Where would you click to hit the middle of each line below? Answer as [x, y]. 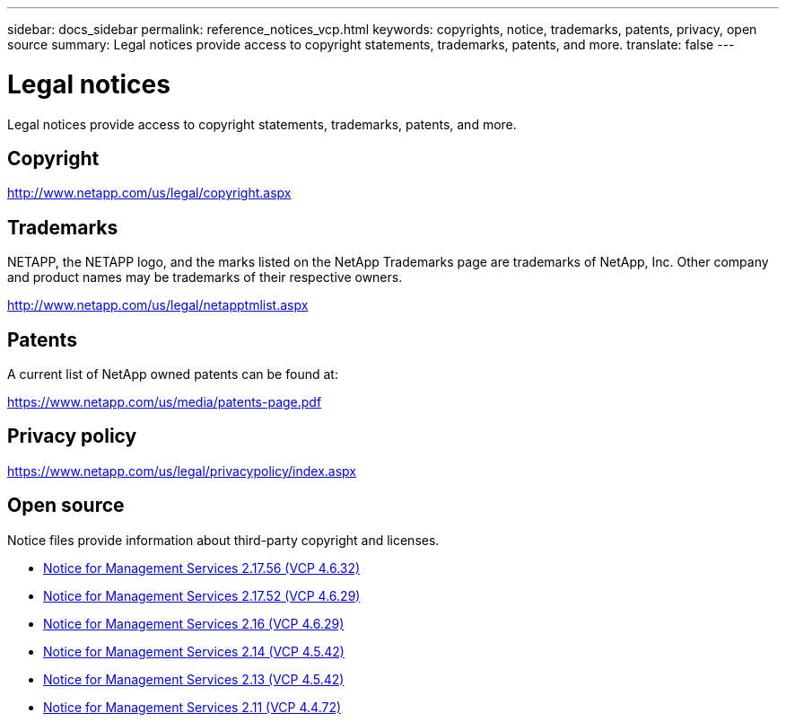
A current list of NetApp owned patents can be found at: [173, 374]
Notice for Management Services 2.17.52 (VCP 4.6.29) [202, 595]
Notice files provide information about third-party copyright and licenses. [223, 540]
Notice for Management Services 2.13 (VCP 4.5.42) [194, 679]
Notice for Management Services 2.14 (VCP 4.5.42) [194, 651]
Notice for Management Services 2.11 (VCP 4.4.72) [192, 707]
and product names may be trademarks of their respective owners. [205, 277]
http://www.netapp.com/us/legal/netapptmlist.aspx [158, 305]
